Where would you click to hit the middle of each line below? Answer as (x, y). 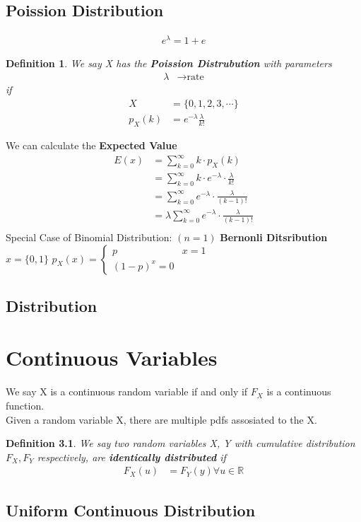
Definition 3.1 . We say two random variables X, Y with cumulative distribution (180, 443)
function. (25, 406)
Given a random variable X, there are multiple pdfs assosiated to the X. (161, 419)
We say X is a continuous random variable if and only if (127, 391)
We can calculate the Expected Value (91, 145)
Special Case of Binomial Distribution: (89, 237)
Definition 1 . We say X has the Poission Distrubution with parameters (169, 63)
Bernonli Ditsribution (274, 237)
